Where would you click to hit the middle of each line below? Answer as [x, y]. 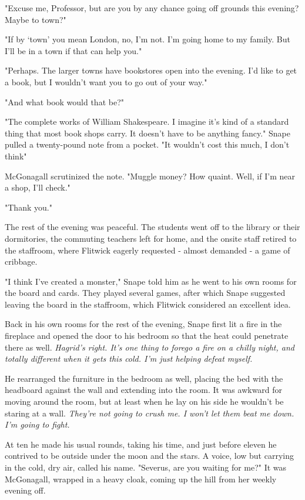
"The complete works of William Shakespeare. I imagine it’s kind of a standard [147, 121]
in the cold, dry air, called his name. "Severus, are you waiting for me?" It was [146, 467]
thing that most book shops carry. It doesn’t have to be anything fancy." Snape [148, 133]
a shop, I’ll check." [38, 187]
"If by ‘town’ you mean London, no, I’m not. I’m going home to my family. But [148, 39]
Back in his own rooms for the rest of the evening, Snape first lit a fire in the [143, 324]
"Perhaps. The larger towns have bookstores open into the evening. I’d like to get [151, 70]
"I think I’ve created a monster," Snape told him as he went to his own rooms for [151, 281]
